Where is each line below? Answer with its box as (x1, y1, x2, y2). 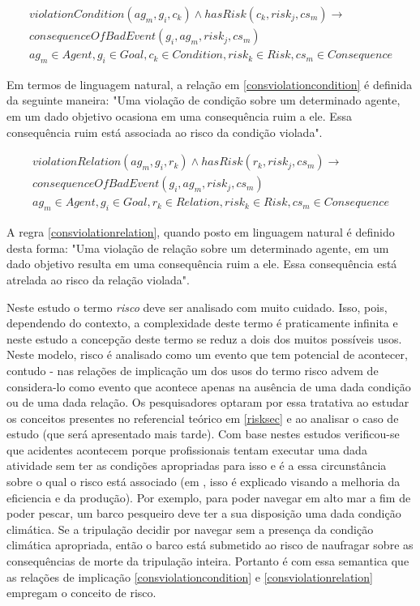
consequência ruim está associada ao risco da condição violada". (6, 123, 323, 140)
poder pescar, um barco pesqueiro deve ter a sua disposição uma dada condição (6, 505, 401, 522)
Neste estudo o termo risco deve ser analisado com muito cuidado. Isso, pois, (6, 298, 388, 315)
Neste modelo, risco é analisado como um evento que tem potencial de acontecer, (6, 346, 408, 363)
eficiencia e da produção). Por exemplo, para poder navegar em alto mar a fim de (6, 489, 411, 506)
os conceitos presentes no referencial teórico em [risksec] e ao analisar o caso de (6, 409, 399, 426)
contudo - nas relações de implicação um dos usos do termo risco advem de (6, 361, 379, 378)
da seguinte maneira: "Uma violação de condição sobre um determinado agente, (6, 92, 401, 109)
